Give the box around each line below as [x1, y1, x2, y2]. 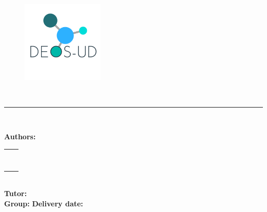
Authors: [4, 131, 36, 142]
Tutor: [4, 188, 27, 199]
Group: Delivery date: [4, 198, 83, 208]
